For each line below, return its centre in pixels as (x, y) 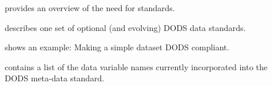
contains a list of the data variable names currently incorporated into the (136, 66)
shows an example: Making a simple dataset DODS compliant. (117, 47)
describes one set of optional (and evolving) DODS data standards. (125, 27)
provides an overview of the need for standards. (90, 8)
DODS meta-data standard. (55, 78)
